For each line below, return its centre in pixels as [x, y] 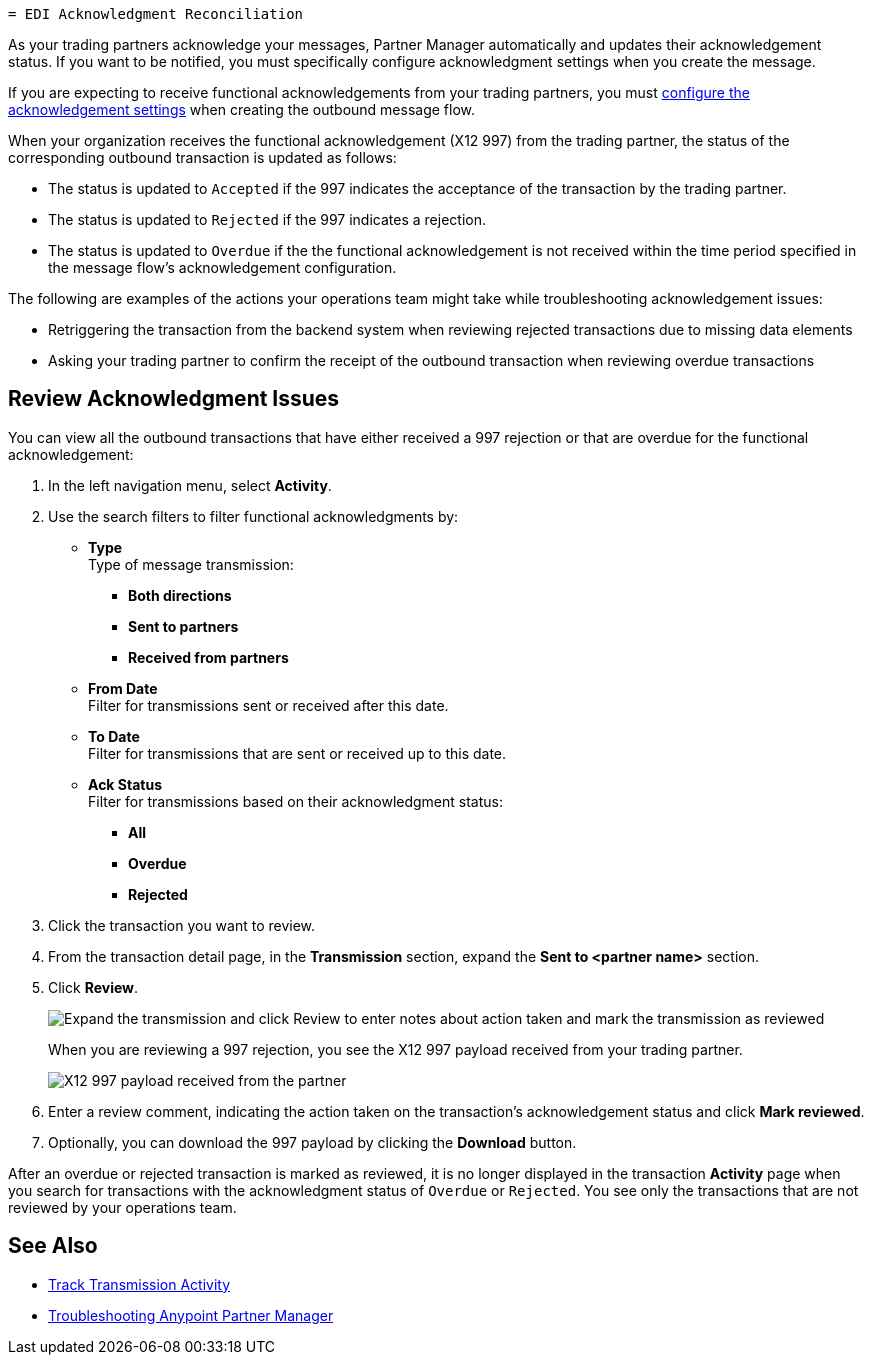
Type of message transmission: [191, 564]
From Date [123, 688]
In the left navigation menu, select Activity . [190, 485]
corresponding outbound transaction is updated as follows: [202, 157]
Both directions [180, 595]
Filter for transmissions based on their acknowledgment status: [296, 801]
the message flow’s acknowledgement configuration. [222, 267]
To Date [114, 736]
